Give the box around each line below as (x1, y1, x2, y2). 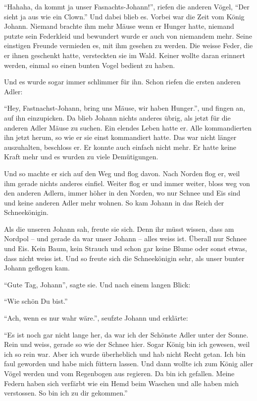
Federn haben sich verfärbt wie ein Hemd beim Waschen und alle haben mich (4, 378, 239, 388)
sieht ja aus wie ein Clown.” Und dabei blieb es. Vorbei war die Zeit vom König (4, 11, 245, 21)
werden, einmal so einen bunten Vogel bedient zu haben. (4, 60, 175, 70)
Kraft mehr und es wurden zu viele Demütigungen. (4, 151, 158, 162)
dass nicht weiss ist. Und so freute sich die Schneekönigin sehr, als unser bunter (4, 253, 245, 263)
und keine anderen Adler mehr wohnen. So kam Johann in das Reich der (4, 197, 224, 207)
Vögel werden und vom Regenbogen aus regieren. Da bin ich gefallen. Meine (4, 368, 235, 378)
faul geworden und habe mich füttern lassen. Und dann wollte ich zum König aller (4, 358, 254, 369)
